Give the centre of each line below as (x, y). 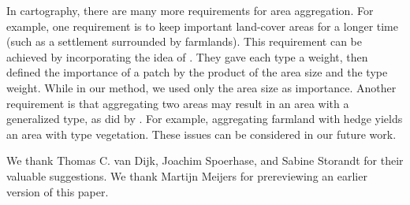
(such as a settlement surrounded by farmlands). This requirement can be (184, 41)
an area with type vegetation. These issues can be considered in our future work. (201, 134)
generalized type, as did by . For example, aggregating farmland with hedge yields (205, 119)
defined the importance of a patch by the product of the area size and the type (197, 72)
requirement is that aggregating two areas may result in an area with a (178, 103)
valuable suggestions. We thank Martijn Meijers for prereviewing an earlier (187, 175)
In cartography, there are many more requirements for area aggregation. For (190, 10)
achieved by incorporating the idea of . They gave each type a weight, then (187, 56)
